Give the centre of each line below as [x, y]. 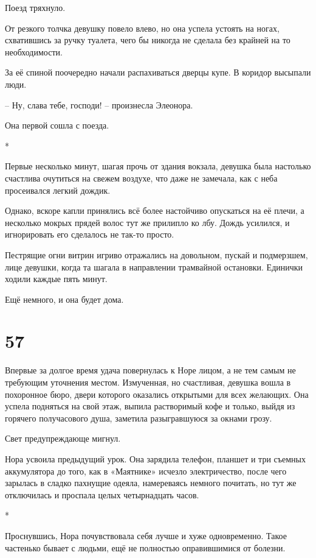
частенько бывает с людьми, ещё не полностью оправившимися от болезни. [145, 547]
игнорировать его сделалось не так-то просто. [90, 234]
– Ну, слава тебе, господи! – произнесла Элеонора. [99, 104]
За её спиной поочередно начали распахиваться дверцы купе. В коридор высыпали [158, 72]
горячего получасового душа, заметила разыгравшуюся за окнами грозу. [139, 418]
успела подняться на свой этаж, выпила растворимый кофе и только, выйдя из [150, 406]
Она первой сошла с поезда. [57, 125]
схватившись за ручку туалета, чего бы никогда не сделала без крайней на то [148, 40]
